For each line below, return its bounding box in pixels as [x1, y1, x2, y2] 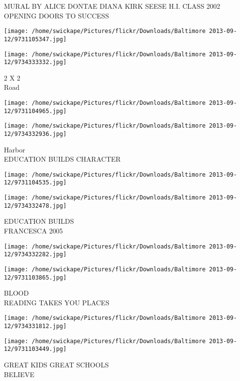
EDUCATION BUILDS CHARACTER [4, 154, 121, 164]
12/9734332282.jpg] [4, 251, 67, 258]
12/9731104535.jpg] [4, 179, 67, 186]
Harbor [4, 144, 25, 154]
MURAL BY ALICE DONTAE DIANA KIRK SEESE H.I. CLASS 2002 [4, 1, 221, 11]
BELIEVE [4, 369, 34, 379]
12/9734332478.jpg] [4, 202, 67, 209]
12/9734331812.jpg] [4, 323, 67, 330]
